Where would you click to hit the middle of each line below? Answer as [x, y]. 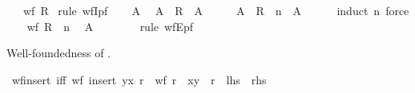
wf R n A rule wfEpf [110, 26]
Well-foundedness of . [59, 53]
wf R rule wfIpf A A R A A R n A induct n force [216, 10]
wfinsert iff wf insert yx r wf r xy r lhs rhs [139, 79]
